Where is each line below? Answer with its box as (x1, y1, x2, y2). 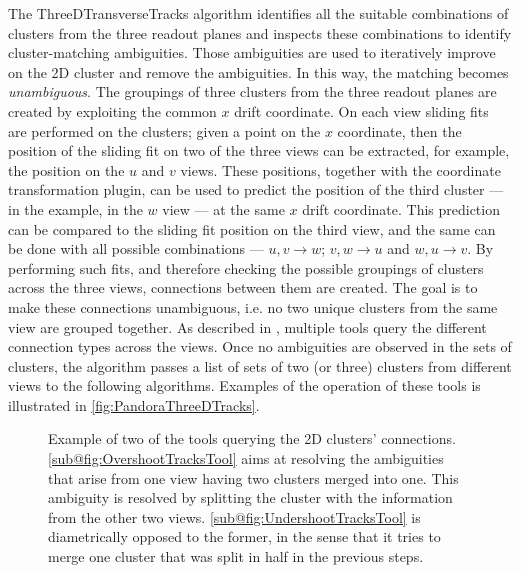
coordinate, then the (337, 120, 462, 141)
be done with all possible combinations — (8, 238, 264, 259)
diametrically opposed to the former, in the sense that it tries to (48, 526, 441, 547)
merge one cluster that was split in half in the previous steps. (48, 546, 424, 567)
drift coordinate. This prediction (302, 198, 500, 219)
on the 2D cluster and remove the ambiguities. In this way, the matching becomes (8, 61, 509, 82)
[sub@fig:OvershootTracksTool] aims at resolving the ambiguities (48, 448, 444, 469)
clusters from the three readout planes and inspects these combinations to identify (8, 22, 512, 43)
